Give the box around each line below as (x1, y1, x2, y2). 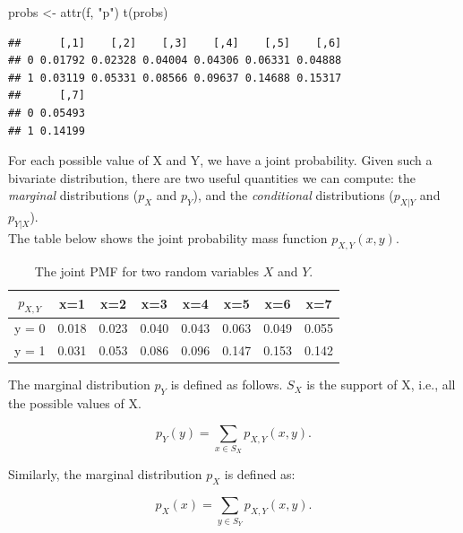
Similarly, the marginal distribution (8, 465, 202, 484)
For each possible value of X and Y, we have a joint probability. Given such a (8, 151, 433, 170)
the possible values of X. (8, 394, 141, 413)
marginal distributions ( (8, 186, 139, 205)
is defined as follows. (170, 375, 283, 394)
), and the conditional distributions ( (193, 186, 394, 205)
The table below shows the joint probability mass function (8, 228, 328, 247)
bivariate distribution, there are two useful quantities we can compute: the (8, 168, 416, 187)
